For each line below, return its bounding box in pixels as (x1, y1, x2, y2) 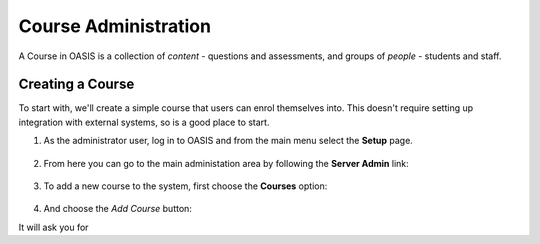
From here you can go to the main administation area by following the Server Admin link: (43, 157, 409, 169)
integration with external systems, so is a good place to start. (18, 116, 270, 128)
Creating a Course (18, 76, 135, 93)
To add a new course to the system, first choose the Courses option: (43, 180, 328, 192)
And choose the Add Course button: (43, 203, 192, 215)
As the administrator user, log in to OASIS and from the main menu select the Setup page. (43, 135, 414, 147)
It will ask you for (18, 221, 89, 233)
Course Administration (18, 15, 212, 37)
